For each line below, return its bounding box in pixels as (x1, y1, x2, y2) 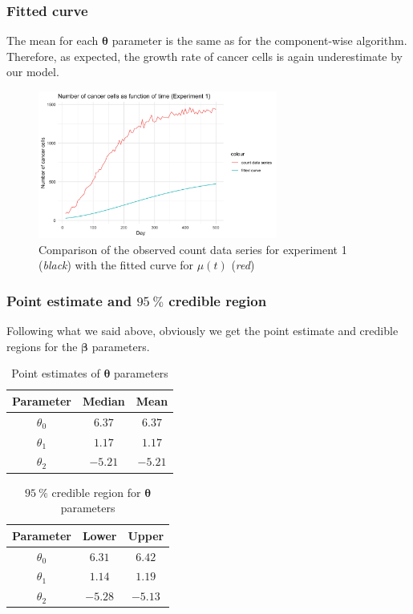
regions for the (6, 337, 78, 354)
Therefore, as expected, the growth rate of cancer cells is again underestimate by (6, 47, 403, 64)
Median (82, 392, 125, 409)
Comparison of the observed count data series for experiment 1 (38, 240, 347, 257)
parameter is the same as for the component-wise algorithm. (111, 32, 407, 49)
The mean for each (6, 32, 99, 49)
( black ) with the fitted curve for (38, 257, 194, 273)
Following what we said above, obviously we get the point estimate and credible (6, 322, 399, 339)
